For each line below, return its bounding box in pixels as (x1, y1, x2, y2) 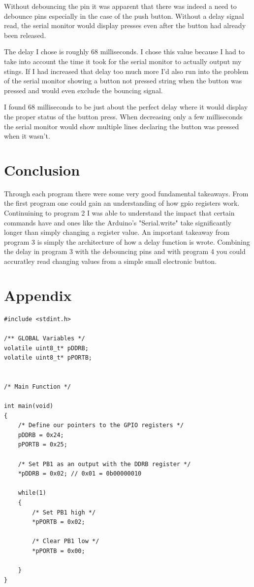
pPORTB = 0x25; (18, 441, 67, 448)
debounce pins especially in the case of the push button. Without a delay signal (4, 10, 244, 21)
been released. (4, 30, 46, 40)
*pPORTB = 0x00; (32, 547, 85, 554)
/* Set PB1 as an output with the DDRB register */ (18, 460, 191, 468)
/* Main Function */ (4, 383, 71, 390)
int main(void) (4, 403, 54, 410)
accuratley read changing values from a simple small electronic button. (4, 256, 217, 266)
